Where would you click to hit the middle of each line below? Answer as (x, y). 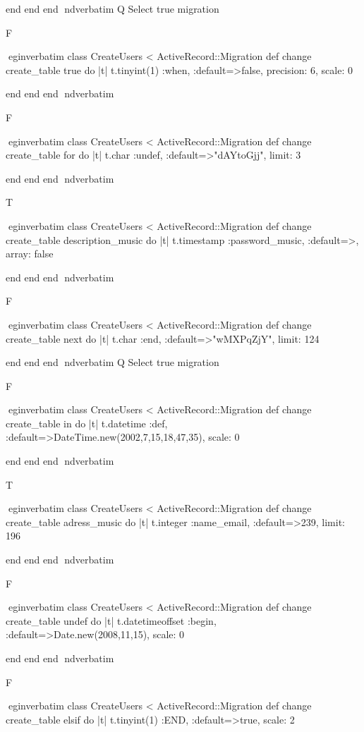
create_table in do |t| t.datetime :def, (87, 423)
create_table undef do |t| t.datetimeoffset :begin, (111, 620)
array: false (30, 254)
